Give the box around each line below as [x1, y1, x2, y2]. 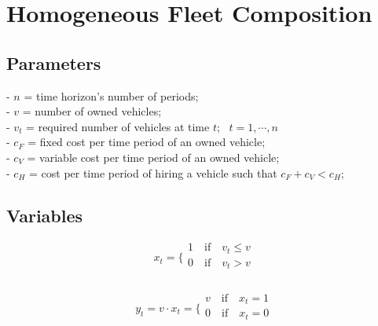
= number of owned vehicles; [22, 103, 162, 119]
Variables [6, 203, 83, 227]
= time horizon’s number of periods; [24, 87, 199, 104]
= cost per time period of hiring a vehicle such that [28, 164, 277, 181]
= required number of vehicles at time [26, 118, 210, 134]
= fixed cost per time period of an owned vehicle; [28, 134, 266, 150]
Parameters [6, 50, 101, 75]
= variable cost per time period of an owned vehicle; [27, 148, 280, 165]
